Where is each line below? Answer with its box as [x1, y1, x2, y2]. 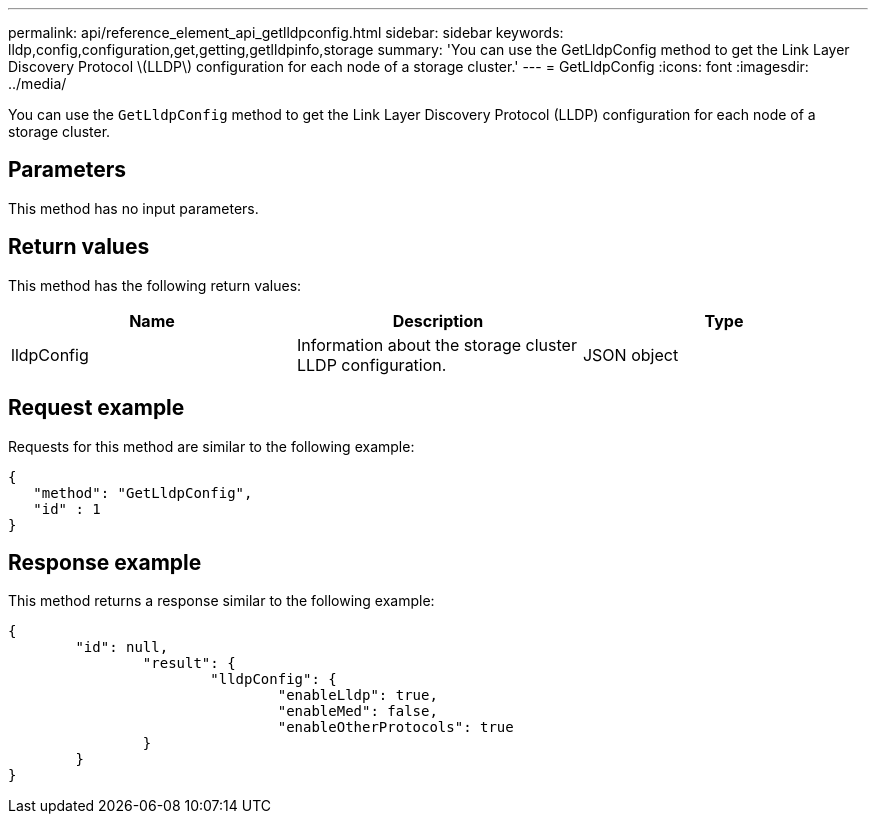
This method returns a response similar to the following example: [8, 592, 435, 610]
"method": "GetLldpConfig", [33, 484, 253, 501]
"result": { [142, 655, 236, 672]
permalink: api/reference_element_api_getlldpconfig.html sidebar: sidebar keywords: [8, 24, 564, 41]
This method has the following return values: [8, 276, 302, 294]
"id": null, [75, 639, 169, 656]
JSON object [582, 344, 679, 365]
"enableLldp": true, [277, 687, 438, 704]
